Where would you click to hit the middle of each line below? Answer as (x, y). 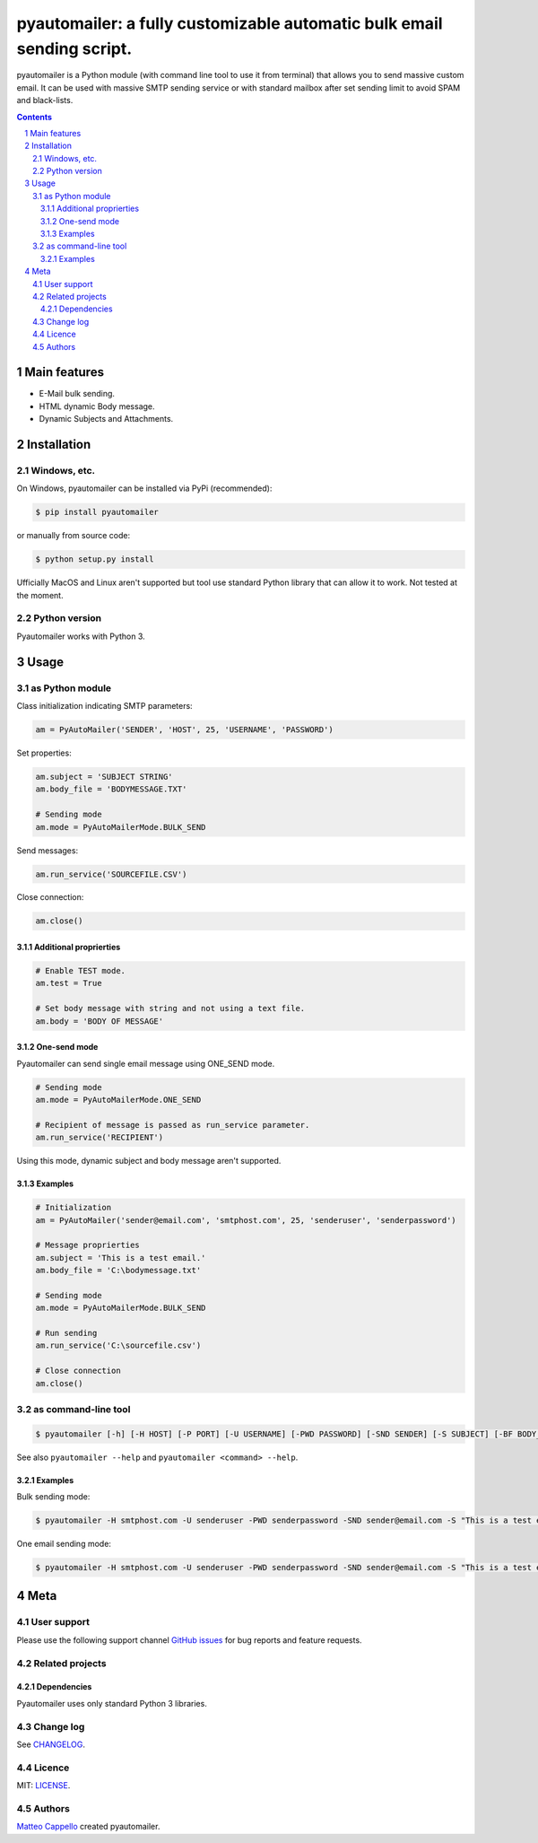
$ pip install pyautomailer (97, 512)
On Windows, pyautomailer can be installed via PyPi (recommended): (144, 488)
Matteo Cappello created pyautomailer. (88, 1827)
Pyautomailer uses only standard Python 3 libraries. (112, 1703)
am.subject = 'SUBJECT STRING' (104, 777)
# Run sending (66, 1333)
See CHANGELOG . (51, 1744)
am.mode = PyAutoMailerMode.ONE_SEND (118, 1100)
